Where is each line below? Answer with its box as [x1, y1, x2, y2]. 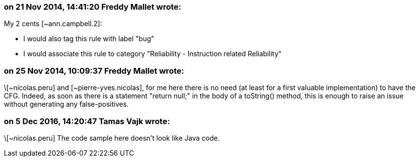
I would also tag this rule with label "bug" [23, 34, 154, 43]
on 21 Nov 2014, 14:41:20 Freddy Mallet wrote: [4, 2, 181, 12]
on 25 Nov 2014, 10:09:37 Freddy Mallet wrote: [4, 65, 184, 76]
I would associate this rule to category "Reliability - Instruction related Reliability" [23, 49, 282, 58]
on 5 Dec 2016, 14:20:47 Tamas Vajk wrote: [4, 116, 170, 126]
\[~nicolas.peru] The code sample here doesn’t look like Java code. [4, 133, 220, 142]
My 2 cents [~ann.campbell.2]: [4, 19, 102, 28]
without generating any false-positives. [4, 100, 129, 109]
